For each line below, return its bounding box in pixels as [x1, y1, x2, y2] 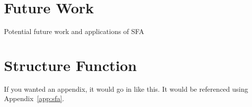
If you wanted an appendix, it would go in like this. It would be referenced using [4, 83, 248, 94]
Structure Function [4, 55, 137, 75]
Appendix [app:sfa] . [4, 93, 64, 104]
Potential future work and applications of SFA [4, 26, 144, 36]
